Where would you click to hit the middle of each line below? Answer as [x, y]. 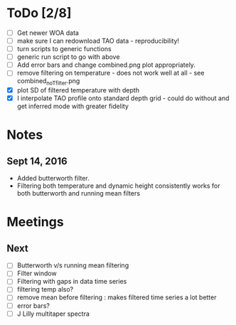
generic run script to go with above [68, 57]
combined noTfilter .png [48, 82]
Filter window [37, 273]
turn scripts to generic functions [64, 49]
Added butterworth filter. [53, 179]
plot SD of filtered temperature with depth [78, 90]
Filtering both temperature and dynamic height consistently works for [118, 186]
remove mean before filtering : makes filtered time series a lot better [117, 297]
